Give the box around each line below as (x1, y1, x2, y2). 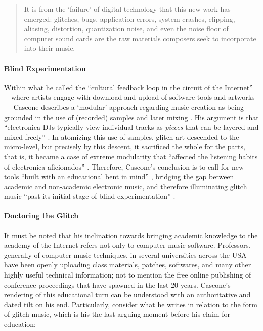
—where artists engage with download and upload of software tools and (4, 92, 226, 102)
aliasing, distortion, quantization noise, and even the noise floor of (24, 23, 229, 34)
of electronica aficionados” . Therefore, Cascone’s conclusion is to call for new (4, 161, 244, 172)
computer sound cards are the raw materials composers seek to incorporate (24, 33, 256, 43)
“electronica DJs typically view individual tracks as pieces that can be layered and (4, 122, 259, 132)
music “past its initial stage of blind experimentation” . (4, 191, 176, 201)
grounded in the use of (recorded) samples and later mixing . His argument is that (4, 112, 259, 122)
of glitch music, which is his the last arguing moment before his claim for (4, 309, 230, 319)
